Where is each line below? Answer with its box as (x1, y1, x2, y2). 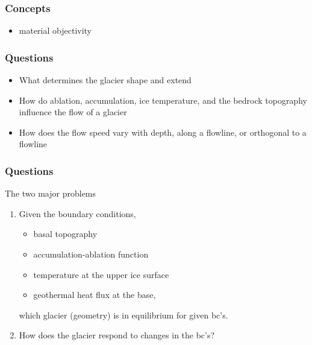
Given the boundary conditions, (19, 207, 136, 220)
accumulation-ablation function (33, 248, 149, 260)
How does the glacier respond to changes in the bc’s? (19, 329, 215, 341)
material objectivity (19, 24, 92, 37)
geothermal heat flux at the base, (33, 288, 156, 301)
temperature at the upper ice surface (33, 268, 169, 280)
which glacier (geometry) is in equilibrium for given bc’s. (19, 308, 228, 321)
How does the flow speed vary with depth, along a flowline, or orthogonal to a (19, 125, 307, 138)
